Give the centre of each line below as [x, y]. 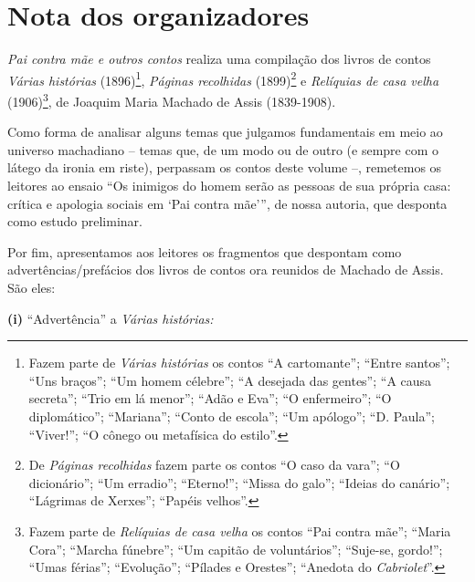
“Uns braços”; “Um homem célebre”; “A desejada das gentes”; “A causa [230, 380]
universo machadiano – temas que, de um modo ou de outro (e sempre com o [223, 149]
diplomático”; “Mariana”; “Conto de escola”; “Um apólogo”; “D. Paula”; [232, 416]
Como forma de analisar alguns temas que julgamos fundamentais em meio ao [225, 132]
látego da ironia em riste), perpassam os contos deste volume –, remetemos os [225, 167]
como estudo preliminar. [75, 221]
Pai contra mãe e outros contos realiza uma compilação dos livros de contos [219, 59]
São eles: [32, 287]
